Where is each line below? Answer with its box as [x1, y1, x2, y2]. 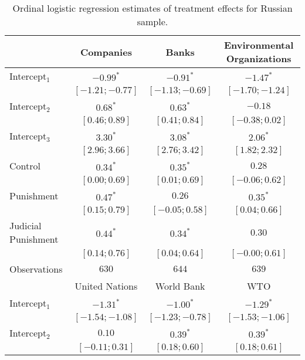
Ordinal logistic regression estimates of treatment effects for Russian [12, 1, 293, 15]
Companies [80, 45, 132, 59]
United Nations [74, 279, 138, 293]
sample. [137, 15, 168, 28]
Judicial [9, 219, 42, 232]
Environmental [223, 38, 294, 52]
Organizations [226, 52, 292, 65]
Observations [9, 262, 63, 276]
